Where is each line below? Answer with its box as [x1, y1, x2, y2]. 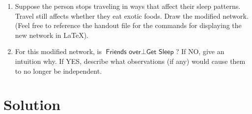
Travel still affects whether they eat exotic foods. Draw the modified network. [15, 10, 249, 21]
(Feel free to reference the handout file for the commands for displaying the [15, 20, 242, 30]
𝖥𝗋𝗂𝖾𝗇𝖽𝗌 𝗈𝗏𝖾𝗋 [106, 49, 141, 56]
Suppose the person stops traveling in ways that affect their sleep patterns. [15, 1, 241, 11]
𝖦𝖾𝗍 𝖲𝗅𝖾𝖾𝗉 [146, 49, 174, 56]
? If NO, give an [175, 46, 224, 57]
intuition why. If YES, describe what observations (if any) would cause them [15, 56, 246, 66]
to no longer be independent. [15, 65, 102, 76]
